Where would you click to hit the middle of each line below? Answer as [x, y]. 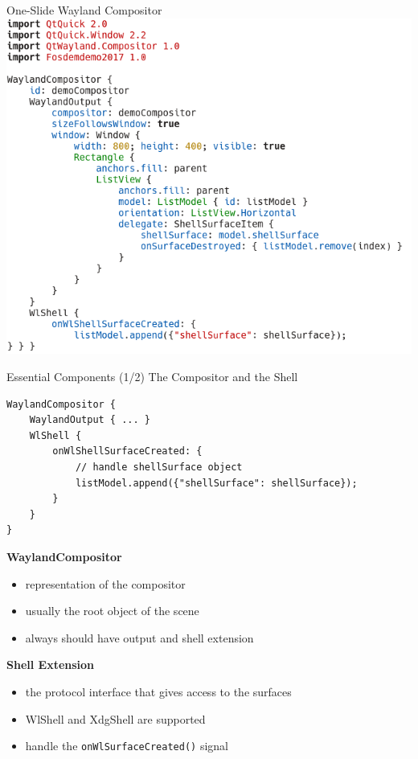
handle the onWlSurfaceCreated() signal [127, 746]
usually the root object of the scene [112, 611]
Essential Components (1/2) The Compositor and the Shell [152, 376]
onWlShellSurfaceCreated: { [127, 451]
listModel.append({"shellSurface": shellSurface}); [216, 483]
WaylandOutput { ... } [90, 420]
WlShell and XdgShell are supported [115, 718]
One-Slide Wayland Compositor [84, 10]
